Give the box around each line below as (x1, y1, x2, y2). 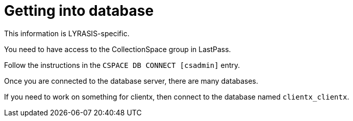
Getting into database (4, 2, 154, 19)
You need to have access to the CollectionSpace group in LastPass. (4, 44, 231, 54)
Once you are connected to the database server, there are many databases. (4, 76, 259, 85)
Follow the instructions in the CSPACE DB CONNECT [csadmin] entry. (4, 60, 240, 69)
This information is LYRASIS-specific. (4, 29, 130, 38)
